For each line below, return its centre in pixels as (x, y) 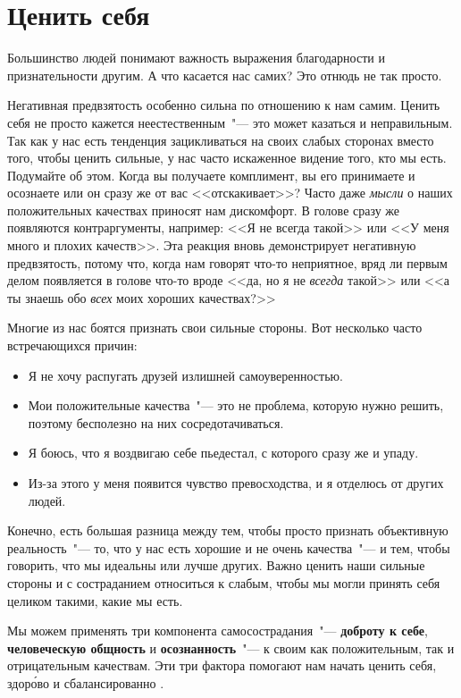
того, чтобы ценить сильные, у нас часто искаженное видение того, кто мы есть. (227, 158)
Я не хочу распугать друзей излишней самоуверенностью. (185, 375)
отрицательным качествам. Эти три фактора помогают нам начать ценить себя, (222, 665)
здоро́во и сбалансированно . (86, 682)
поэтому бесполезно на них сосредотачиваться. (156, 422)
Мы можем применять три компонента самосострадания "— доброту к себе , (218, 631)
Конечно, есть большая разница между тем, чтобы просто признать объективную (228, 530)
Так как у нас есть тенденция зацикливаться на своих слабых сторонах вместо (221, 140)
